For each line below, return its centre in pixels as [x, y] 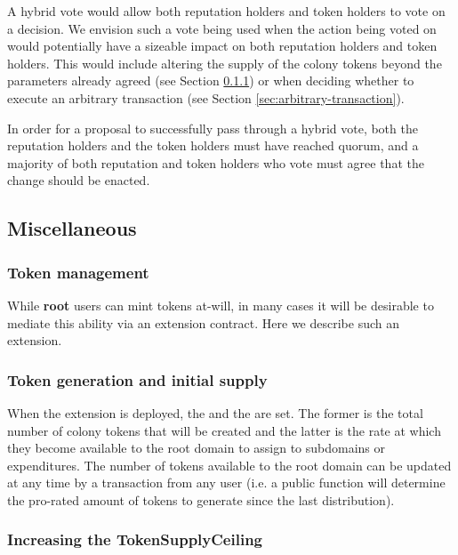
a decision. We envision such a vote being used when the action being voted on [222, 28]
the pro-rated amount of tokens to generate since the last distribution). [201, 499]
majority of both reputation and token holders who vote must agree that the [216, 162]
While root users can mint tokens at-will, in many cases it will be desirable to [221, 305]
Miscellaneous [72, 228]
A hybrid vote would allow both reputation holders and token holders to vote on [226, 11]
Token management [78, 272]
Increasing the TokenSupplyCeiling [135, 539]
